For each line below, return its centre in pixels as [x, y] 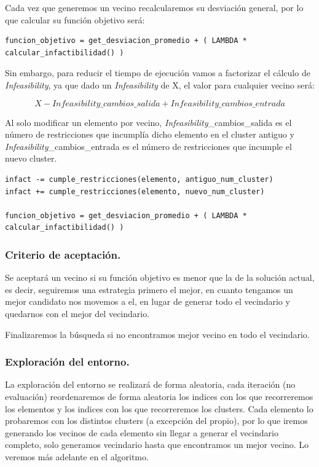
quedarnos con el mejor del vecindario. [77, 313]
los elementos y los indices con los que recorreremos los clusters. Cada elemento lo [159, 408]
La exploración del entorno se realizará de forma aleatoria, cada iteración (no [150, 384]
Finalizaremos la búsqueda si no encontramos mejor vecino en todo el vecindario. [157, 334]
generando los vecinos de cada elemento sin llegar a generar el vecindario [142, 432]
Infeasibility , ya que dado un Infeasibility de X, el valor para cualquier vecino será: [160, 84]
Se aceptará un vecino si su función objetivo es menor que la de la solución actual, [160, 277]
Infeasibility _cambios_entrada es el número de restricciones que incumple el [148, 146]
